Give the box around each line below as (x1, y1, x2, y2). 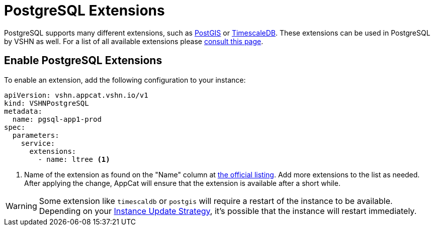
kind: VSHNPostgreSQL (4, 99, 89, 107)
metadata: (4, 107, 42, 115)
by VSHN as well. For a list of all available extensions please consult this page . (4, 37, 264, 46)
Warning (6, 200, 37, 211)
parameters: (12, 131, 59, 139)
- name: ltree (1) (38, 155, 110, 163)
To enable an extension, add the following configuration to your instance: (4, 75, 246, 84)
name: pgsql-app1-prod (12, 115, 102, 123)
